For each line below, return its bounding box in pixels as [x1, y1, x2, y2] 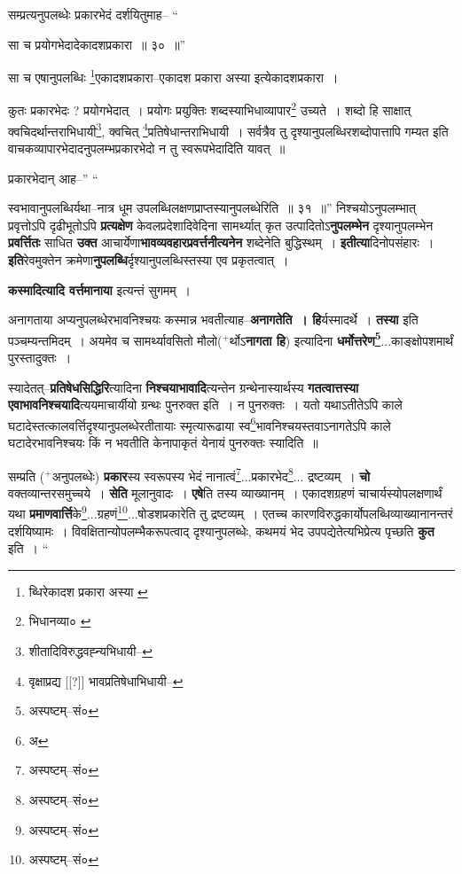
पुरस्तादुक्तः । [8, 347, 72, 366]
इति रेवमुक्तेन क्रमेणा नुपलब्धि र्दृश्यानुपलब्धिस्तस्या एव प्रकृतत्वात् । [8, 250, 289, 269]
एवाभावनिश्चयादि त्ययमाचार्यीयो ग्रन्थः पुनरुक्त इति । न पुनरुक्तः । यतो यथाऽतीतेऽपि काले [8, 395, 403, 414]
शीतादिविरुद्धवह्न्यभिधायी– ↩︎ [28, 642, 153, 660]
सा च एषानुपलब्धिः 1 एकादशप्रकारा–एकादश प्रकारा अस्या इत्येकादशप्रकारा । [8, 66, 339, 86]
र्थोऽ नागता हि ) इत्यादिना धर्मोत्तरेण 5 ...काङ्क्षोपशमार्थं [229, 328, 454, 349]
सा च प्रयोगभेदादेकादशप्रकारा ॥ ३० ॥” [8, 35, 186, 53]
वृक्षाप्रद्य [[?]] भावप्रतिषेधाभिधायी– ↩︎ [28, 671, 184, 690]
